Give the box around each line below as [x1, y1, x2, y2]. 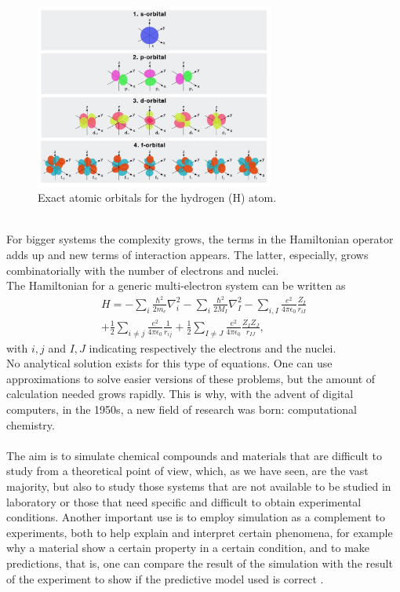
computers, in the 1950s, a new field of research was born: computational [6, 401, 357, 418]
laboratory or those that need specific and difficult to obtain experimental [6, 493, 362, 510]
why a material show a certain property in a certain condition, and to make [6, 539, 370, 556]
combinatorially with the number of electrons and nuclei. [6, 261, 279, 278]
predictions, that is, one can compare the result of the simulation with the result [6, 554, 393, 571]
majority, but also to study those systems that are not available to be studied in [6, 478, 391, 494]
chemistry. [6, 416, 55, 433]
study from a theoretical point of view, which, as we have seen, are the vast [6, 462, 369, 479]
